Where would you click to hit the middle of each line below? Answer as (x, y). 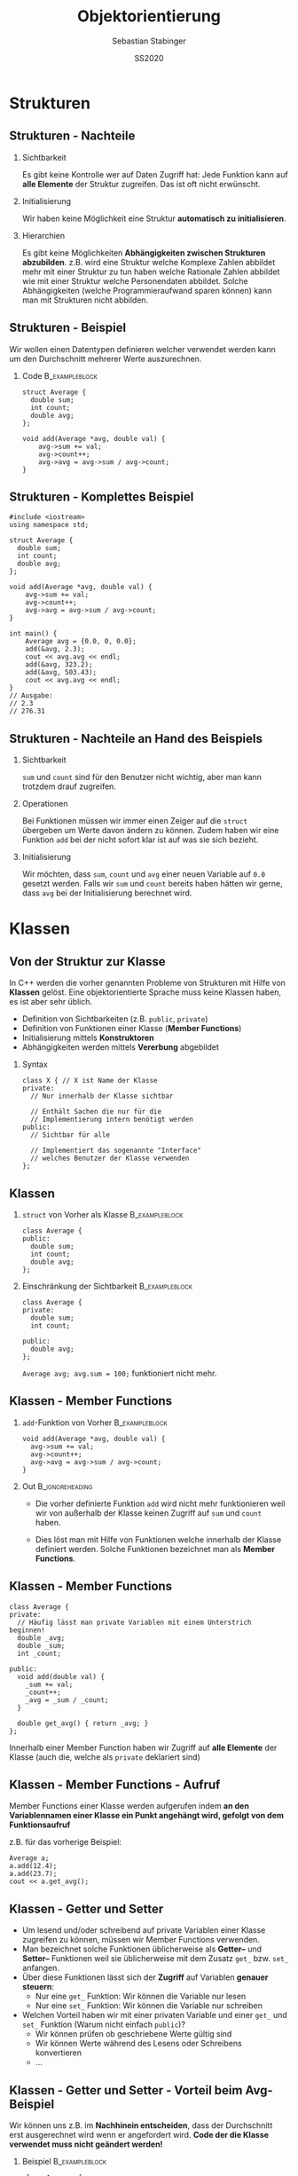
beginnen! (27, 1630)
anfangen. (41, 1968)
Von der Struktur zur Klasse (87, 962)
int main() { (33, 634)
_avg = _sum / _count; (67, 1700)
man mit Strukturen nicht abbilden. (85, 300)
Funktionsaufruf (40, 1825)
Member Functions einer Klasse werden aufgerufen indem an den (129, 1806)
